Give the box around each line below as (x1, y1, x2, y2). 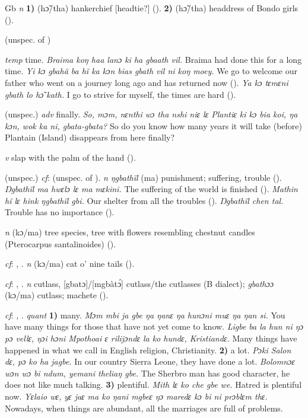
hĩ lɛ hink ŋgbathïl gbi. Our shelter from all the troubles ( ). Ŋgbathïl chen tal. (5, 194, 284, 206)
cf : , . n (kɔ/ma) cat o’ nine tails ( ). (5, 257, 135, 270)
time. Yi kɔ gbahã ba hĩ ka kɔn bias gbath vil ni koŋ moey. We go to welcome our (5, 65, 297, 77)
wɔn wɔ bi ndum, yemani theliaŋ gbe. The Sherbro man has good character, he (5, 366, 290, 379)
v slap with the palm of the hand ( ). (5, 151, 136, 163)
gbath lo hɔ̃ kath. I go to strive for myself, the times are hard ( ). (5, 88, 236, 100)
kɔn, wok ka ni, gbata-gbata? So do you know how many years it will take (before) (5, 119, 302, 132)
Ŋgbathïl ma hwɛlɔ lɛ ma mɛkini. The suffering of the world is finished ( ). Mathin (5, 183, 298, 195)
